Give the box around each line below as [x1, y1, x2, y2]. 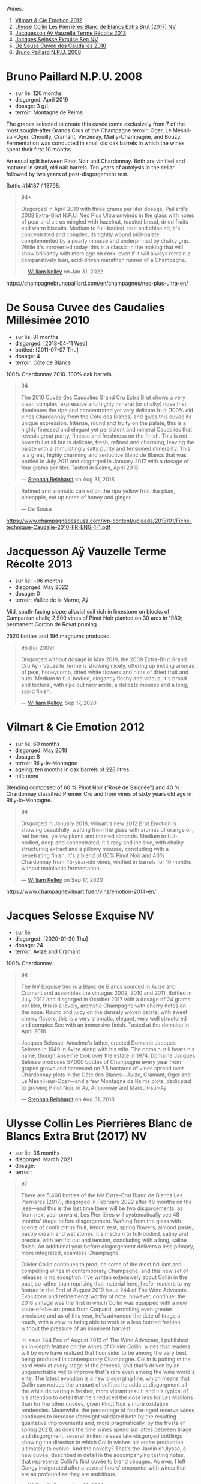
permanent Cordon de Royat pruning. [6, 620, 98, 627]
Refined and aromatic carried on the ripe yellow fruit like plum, [20, 487, 175, 495]
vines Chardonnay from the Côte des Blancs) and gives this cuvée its [20, 413, 192, 420]
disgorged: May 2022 [14, 583, 69, 591]
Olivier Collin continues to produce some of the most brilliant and [20, 1260, 182, 1268]
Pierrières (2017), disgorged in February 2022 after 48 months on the [20, 1198, 192, 1205]
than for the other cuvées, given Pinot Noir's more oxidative [20, 1400, 169, 1407]
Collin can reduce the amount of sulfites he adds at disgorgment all [20, 1381, 187, 1388]
